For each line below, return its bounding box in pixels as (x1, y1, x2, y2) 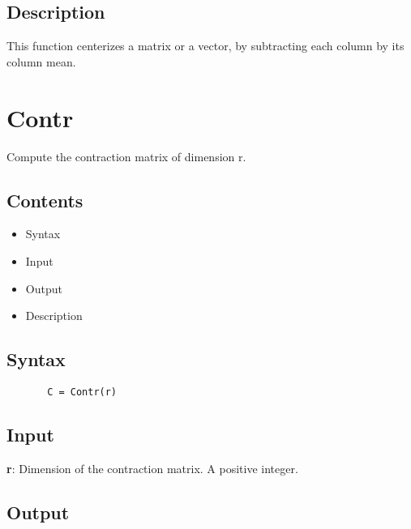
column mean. (6, 53, 76, 70)
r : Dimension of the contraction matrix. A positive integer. (6, 459, 298, 476)
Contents (6, 187, 83, 212)
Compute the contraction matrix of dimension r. (6, 147, 246, 164)
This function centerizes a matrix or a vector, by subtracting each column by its (6, 37, 405, 54)
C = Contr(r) (47, 386, 118, 398)
